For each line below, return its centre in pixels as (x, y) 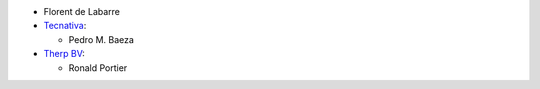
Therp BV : (64, 54)
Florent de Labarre (81, 11)
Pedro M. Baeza (101, 39)
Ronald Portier (98, 67)
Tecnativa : (65, 26)
